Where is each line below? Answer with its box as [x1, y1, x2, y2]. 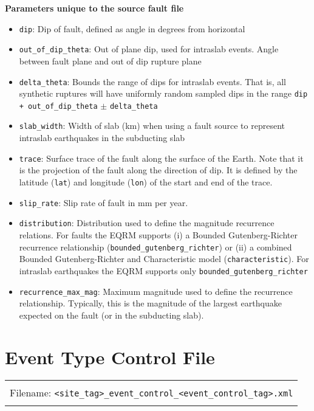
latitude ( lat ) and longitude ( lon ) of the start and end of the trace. [19, 175, 273, 188]
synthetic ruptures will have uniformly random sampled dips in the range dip [19, 87, 308, 100]
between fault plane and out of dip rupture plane [19, 54, 202, 67]
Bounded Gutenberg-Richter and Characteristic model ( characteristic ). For [19, 252, 309, 265]
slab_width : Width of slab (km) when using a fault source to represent [19, 119, 285, 132]
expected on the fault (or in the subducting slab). [19, 308, 204, 321]
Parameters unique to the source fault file [5, 2, 184, 14]
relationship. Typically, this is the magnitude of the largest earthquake [19, 297, 282, 309]
